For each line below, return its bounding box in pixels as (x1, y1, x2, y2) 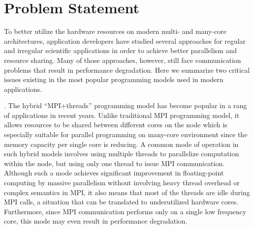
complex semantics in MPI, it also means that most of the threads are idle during (4, 187, 250, 197)
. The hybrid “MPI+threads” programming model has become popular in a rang (4, 100, 247, 111)
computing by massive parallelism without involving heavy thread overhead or (4, 177, 240, 188)
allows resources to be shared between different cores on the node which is (4, 119, 227, 130)
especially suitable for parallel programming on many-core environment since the (4, 129, 248, 140)
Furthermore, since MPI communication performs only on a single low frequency (4, 206, 247, 216)
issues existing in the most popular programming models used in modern (4, 74, 223, 85)
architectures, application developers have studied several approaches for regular (4, 35, 246, 46)
